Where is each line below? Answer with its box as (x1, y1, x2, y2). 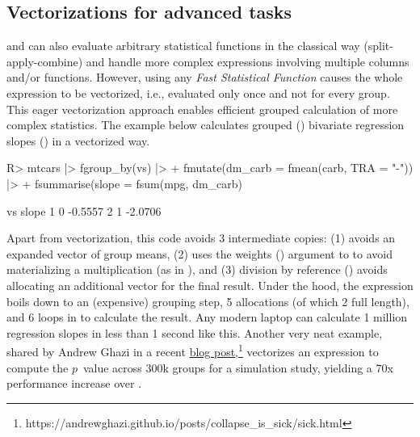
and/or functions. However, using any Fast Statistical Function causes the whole (6, 69, 403, 86)
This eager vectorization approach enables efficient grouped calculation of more (6, 100, 398, 117)
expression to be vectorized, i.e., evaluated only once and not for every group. (6, 84, 390, 101)
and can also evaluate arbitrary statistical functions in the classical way (6, 37, 360, 54)
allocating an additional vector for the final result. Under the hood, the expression (6, 276, 414, 293)
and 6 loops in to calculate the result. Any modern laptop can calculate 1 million (6, 309, 408, 326)
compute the (6, 359, 69, 376)
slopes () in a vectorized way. (6, 132, 150, 149)
